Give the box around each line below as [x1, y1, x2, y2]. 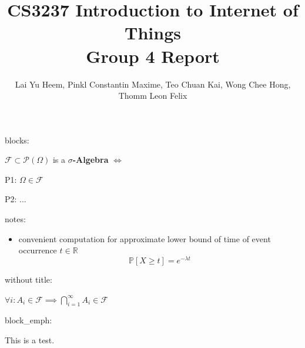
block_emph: [5, 314, 52, 326]
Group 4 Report [86, 43, 220, 68]
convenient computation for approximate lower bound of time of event [18, 232, 271, 245]
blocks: [5, 133, 29, 146]
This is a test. [5, 333, 55, 346]
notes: [5, 213, 26, 225]
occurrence [18, 244, 57, 256]
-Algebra [72, 153, 109, 166]
